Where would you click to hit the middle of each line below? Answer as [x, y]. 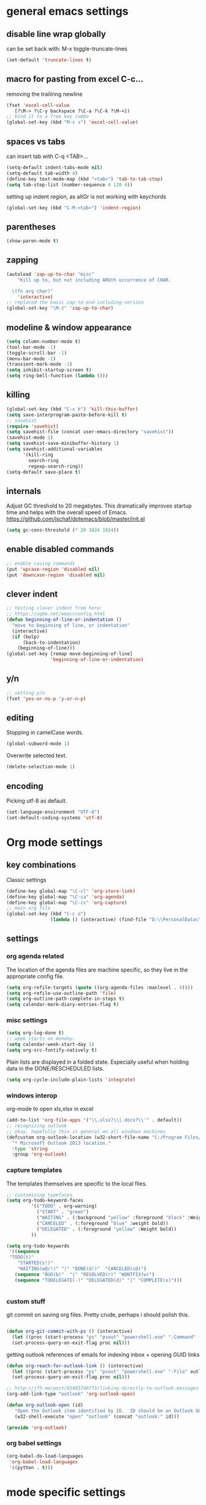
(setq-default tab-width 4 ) [42, 173]
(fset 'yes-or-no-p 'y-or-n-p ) [46, 699]
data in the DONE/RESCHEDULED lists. [55, 1068]
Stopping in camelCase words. [45, 733]
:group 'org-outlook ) [40, 1154]
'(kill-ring [38, 455]
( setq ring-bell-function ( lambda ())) [57, 376]
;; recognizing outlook [37, 1126]
